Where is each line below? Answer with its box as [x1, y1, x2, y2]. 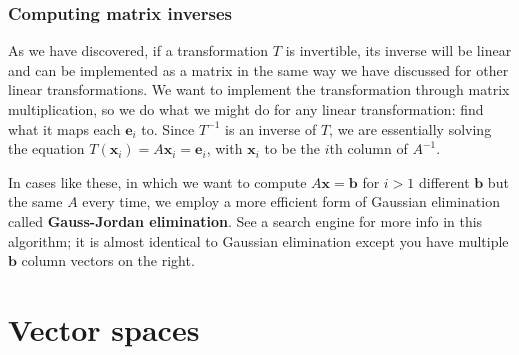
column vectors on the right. [21, 250, 195, 271]
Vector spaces [8, 308, 200, 349]
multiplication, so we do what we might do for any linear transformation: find [8, 99, 484, 119]
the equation [8, 138, 85, 159]
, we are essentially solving [329, 118, 492, 139]
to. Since [141, 118, 195, 139]
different [418, 171, 470, 192]
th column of [329, 138, 408, 159]
